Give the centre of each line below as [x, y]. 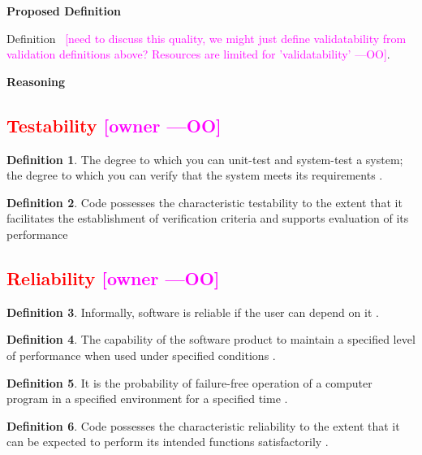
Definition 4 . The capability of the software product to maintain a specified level [211, 339]
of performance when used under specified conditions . [141, 355]
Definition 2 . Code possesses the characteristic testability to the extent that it [205, 202]
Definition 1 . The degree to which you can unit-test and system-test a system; [205, 159]
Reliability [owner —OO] [113, 277]
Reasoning [36, 81]
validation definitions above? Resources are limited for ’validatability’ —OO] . [198, 54]
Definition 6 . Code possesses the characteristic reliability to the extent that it [203, 425]
